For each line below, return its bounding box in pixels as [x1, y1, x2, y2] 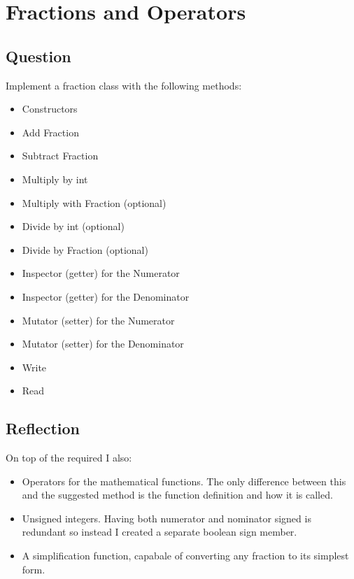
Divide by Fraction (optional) [22, 242, 148, 257]
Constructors [22, 101, 78, 116]
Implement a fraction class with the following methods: [6, 78, 242, 92]
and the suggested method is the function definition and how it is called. [22, 487, 333, 502]
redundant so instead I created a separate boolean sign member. [22, 524, 297, 539]
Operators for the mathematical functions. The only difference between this [22, 473, 346, 488]
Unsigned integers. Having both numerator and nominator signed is [22, 510, 311, 525]
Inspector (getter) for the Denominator [22, 289, 190, 303]
